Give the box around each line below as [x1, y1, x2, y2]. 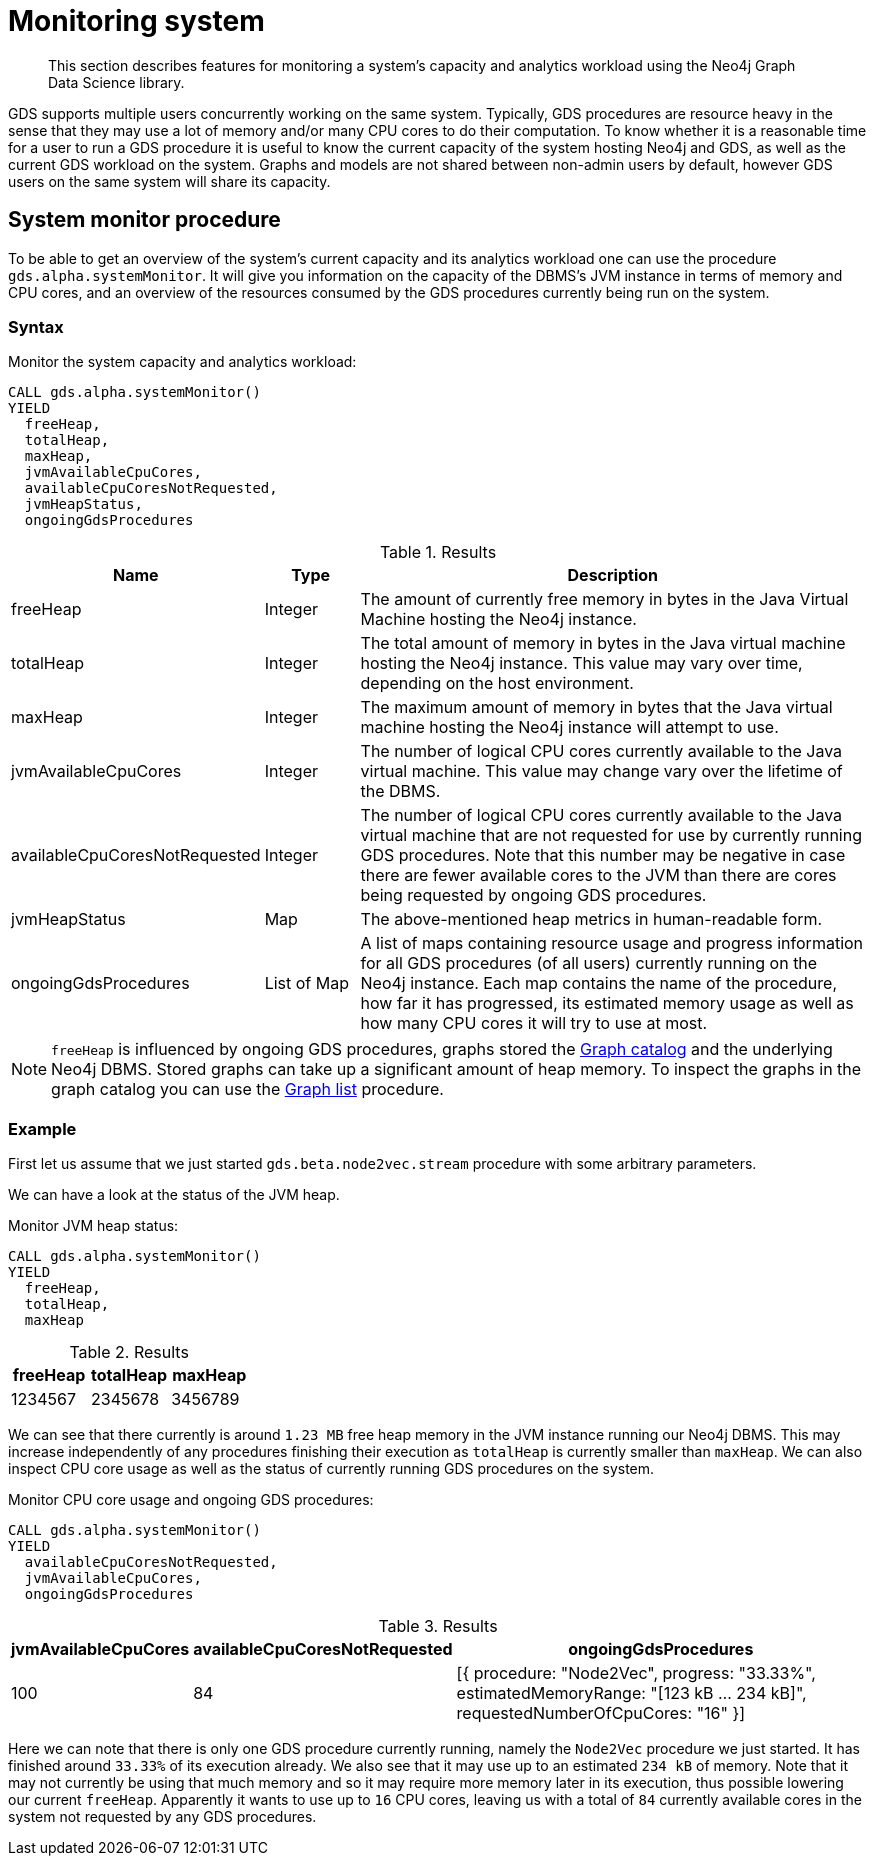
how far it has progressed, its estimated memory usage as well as [360, 993, 854, 1014]
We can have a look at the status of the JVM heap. [8, 1186, 340, 1204]
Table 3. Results [378, 1616, 498, 1637]
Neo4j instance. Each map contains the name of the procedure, [360, 973, 838, 994]
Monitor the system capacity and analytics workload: [8, 353, 357, 371]
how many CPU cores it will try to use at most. [360, 1013, 708, 1034]
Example [8, 1118, 77, 1139]
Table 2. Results [69, 1342, 189, 1363]
